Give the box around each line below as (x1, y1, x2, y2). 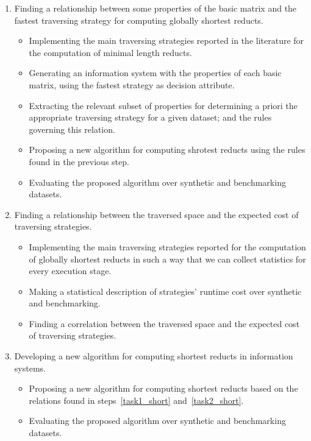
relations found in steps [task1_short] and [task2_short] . (29, 393, 244, 406)
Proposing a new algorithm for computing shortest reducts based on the (29, 382, 298, 395)
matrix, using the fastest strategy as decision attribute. (29, 78, 235, 91)
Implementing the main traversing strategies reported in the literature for (29, 34, 304, 47)
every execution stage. (29, 264, 112, 277)
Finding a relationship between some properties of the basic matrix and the (14, 2, 297, 14)
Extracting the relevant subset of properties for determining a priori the (29, 99, 298, 111)
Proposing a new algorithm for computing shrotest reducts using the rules (29, 143, 306, 156)
